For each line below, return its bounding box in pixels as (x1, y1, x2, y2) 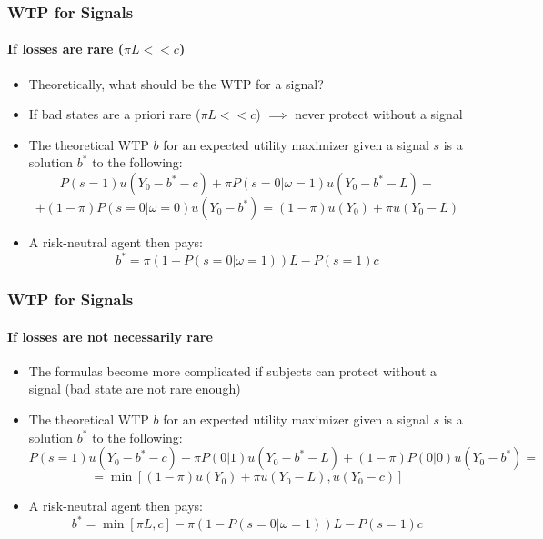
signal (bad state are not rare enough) (28, 379, 241, 398)
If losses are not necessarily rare (7, 326, 213, 345)
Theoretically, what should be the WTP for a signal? (28, 74, 324, 93)
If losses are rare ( (7, 39, 125, 58)
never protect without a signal (295, 105, 463, 124)
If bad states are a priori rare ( (28, 105, 201, 124)
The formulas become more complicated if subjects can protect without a (28, 361, 437, 380)
